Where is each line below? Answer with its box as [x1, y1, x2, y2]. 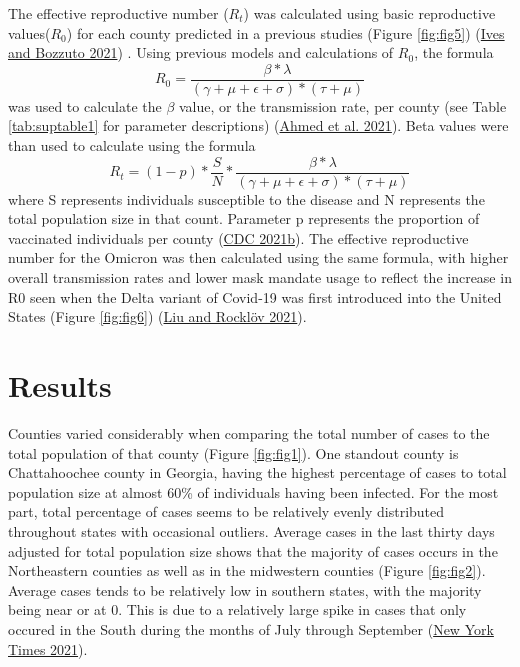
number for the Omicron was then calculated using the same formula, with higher [8, 247, 509, 268]
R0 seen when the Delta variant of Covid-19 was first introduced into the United [8, 286, 502, 307]
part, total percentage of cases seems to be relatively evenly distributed [8, 501, 445, 522]
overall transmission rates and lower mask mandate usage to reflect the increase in [8, 267, 512, 288]
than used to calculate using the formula [8, 135, 256, 156]
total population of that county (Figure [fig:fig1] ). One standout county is [8, 442, 459, 463]
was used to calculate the [8, 95, 162, 116]
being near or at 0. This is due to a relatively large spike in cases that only [8, 599, 467, 620]
